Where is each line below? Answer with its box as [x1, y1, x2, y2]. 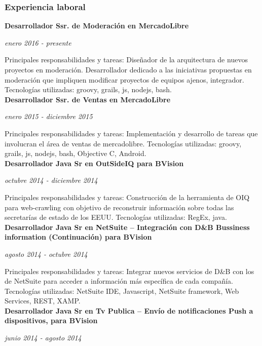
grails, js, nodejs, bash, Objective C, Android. [5, 148, 146, 159]
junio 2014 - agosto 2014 [5, 332, 82, 343]
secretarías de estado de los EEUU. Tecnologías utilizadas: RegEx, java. [5, 212, 227, 222]
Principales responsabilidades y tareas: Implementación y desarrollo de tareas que [5, 128, 258, 138]
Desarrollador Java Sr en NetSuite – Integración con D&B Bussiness [5, 221, 250, 232]
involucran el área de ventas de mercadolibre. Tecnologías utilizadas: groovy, [5, 138, 242, 148]
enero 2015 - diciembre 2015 [5, 111, 93, 122]
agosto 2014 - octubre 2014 [5, 248, 88, 259]
